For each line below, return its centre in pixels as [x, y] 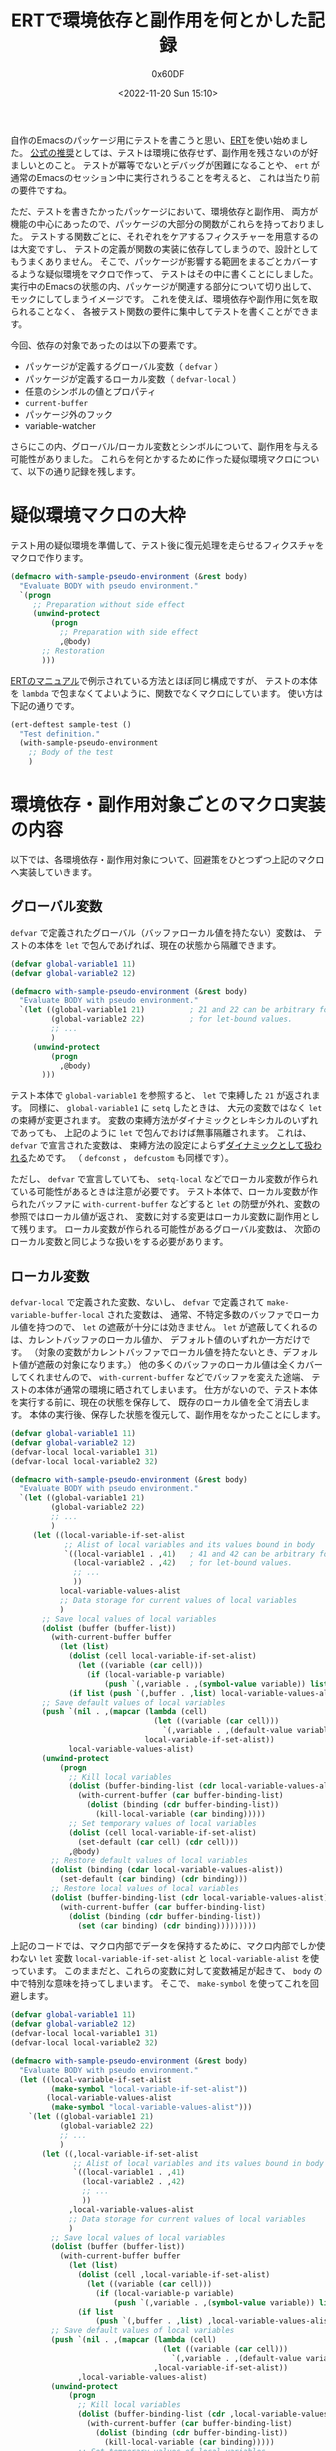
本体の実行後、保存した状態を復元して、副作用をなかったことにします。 [178, 1415]
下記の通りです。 [45, 705]
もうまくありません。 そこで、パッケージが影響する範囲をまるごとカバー [160, 261]
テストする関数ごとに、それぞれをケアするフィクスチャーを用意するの [174, 236]
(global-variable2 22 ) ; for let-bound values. [171, 1019]
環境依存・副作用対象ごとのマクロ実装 [168, 805]
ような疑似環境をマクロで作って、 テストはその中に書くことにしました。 [168, 273]
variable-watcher [60, 425]
